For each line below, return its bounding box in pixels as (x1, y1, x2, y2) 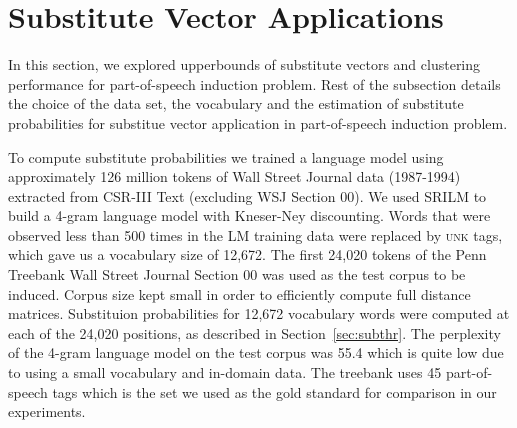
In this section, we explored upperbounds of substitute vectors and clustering (8, 54, 481, 75)
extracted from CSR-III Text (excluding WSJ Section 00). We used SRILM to (8, 185, 487, 206)
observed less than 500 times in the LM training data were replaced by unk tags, (8, 224, 503, 245)
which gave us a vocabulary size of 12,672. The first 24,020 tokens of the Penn (8, 244, 487, 265)
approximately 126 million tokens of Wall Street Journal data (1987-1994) (8, 166, 461, 187)
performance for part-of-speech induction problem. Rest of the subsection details (8, 73, 501, 94)
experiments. (8, 401, 86, 422)
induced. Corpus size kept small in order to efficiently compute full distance (8, 283, 471, 304)
